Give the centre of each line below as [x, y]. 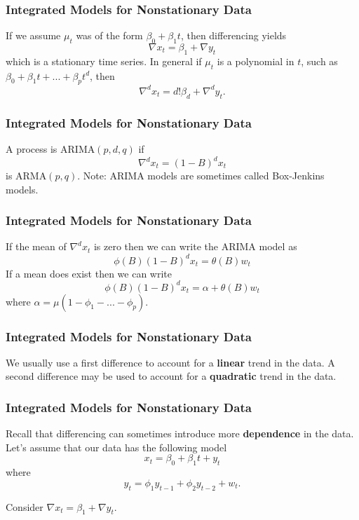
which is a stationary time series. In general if [104, 61]
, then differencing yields [233, 35]
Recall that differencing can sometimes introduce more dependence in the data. [180, 433]
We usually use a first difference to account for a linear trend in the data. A [170, 362]
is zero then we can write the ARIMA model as [195, 246]
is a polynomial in [256, 61]
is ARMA [26, 176]
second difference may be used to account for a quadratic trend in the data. [171, 376]
